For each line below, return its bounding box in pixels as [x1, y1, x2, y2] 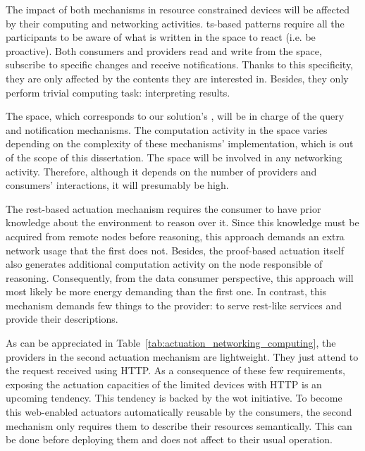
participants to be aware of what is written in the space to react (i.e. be [6, 30, 316, 44]
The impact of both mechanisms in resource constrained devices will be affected [6, 2, 350, 16]
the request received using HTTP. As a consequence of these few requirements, [6, 363, 345, 378]
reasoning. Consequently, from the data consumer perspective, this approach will [6, 270, 354, 285]
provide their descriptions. [6, 311, 118, 326]
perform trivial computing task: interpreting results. [6, 85, 230, 99]
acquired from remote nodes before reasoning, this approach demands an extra [6, 228, 345, 243]
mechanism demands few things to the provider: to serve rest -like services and [6, 297, 342, 312]
